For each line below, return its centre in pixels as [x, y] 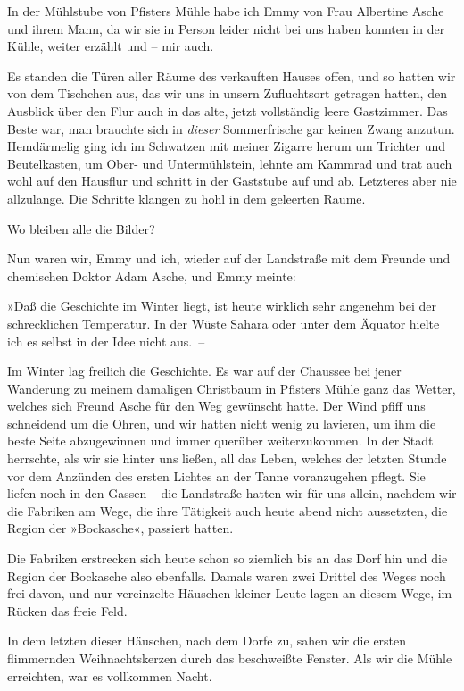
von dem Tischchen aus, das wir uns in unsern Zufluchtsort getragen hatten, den [227, 93]
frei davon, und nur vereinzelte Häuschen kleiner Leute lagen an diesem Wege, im [230, 593]
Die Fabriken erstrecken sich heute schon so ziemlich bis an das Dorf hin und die [228, 558]
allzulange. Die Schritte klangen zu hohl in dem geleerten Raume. [186, 198]
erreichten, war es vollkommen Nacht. [110, 675]
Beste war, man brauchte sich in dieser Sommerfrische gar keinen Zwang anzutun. [231, 128]
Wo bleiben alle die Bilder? [81, 228]
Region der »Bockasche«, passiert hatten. [120, 528]
